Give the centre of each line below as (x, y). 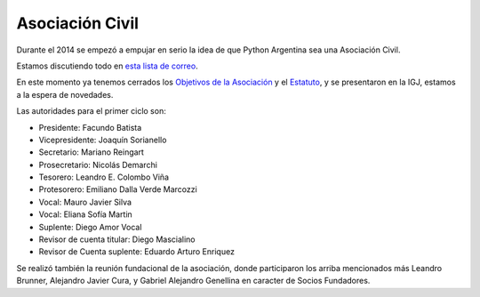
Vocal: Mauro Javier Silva (85, 202)
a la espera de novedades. (65, 94)
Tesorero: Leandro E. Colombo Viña (104, 177)
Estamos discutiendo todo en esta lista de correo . (108, 66)
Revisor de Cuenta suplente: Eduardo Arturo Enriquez (137, 252)
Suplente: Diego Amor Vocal (90, 227)
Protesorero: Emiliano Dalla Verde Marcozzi (118, 189)
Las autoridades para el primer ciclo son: (91, 111)
